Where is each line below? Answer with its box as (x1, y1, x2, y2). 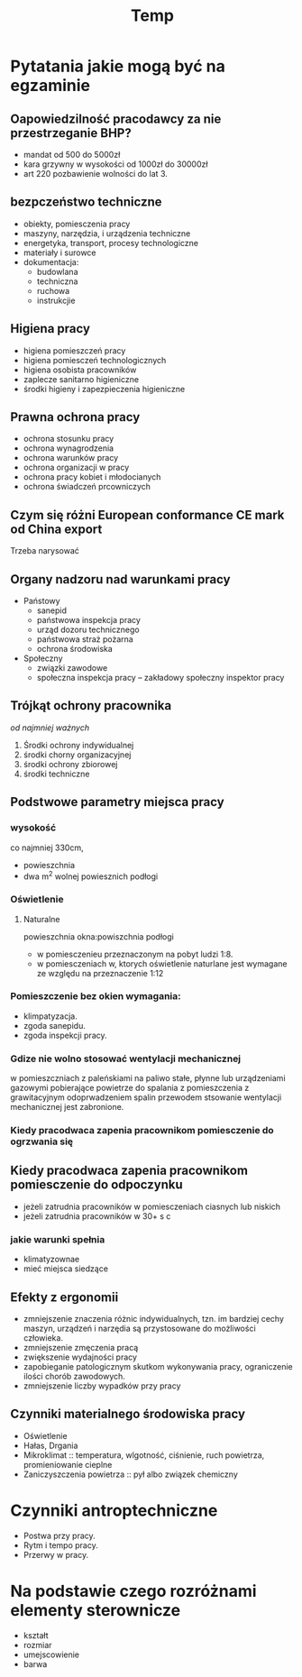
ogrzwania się (10, 1135, 74, 1148)
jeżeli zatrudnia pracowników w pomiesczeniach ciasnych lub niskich (23, 1201, 281, 1212)
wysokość (10, 821, 57, 834)
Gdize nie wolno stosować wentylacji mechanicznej (10, 1052, 242, 1065)
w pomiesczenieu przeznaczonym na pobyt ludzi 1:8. (36, 948, 233, 959)
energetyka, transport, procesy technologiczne (23, 237, 199, 248)
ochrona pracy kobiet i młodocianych (23, 472, 161, 482)
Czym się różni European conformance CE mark (10, 507, 285, 523)
